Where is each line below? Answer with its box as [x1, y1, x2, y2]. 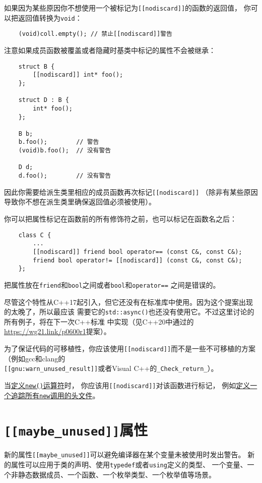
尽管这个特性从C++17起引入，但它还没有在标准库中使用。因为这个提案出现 [4, 296, 253, 307]
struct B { [18, 63, 55, 70]
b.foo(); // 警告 [18, 138, 99, 146]
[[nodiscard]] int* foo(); [33, 71, 123, 79]
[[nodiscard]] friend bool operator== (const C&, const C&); [33, 248, 242, 255]
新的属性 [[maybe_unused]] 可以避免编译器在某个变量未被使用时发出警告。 [4, 449, 245, 460]
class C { [18, 231, 51, 239]
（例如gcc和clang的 [4, 353, 65, 363]
